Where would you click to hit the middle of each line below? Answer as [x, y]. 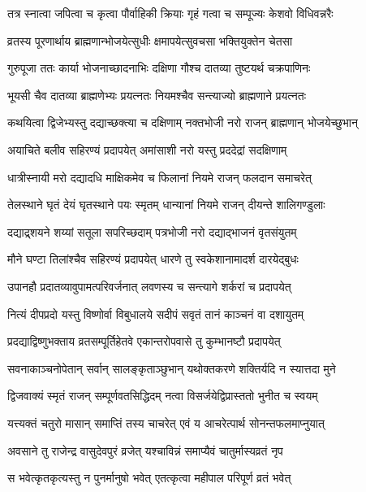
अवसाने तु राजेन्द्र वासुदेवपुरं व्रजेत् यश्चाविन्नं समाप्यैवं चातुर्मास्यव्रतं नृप [145, 450]
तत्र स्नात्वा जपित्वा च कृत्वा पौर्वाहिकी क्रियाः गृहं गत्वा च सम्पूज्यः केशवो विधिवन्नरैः [170, 13]
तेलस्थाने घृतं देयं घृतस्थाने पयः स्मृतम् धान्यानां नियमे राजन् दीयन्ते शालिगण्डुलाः [166, 205]
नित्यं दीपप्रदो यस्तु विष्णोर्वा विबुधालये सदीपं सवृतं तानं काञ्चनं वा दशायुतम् [156, 313]
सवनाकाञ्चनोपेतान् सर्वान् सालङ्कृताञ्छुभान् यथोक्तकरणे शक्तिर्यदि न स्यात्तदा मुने [172, 368]
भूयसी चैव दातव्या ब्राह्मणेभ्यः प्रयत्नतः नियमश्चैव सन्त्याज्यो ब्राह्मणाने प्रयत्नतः [157, 95]
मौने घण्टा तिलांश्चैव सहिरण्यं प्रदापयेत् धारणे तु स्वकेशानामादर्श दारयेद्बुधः [153, 259]
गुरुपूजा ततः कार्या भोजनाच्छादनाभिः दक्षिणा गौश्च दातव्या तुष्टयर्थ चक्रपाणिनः [159, 68]
